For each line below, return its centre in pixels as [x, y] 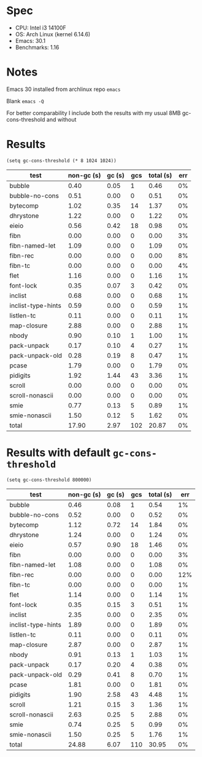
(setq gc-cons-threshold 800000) [49, 480]
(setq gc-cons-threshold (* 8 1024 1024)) [61, 160]
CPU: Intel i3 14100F [41, 28]
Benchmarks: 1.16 [37, 47]
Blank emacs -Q [25, 101]
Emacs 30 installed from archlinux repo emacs [64, 89]
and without [61, 119]
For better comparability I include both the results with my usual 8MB [94, 113]
